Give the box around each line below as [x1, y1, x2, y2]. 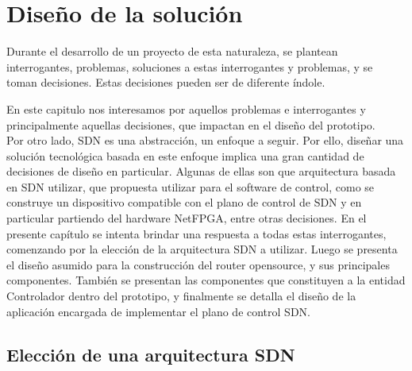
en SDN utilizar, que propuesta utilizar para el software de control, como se [6, 178, 375, 195]
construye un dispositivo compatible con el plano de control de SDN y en [6, 194, 362, 211]
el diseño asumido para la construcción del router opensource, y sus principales [6, 256, 390, 272]
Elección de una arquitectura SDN [6, 342, 295, 366]
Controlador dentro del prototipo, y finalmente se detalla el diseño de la [6, 288, 356, 304]
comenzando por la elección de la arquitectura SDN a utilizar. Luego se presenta [6, 241, 398, 257]
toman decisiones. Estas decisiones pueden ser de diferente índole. [6, 74, 325, 91]
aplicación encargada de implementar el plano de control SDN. [6, 303, 310, 319]
